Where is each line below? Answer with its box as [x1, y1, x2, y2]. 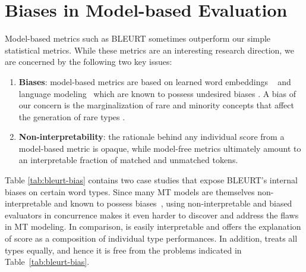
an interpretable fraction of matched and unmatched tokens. [18, 154, 238, 166]
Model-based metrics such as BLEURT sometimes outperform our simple [5, 32, 271, 45]
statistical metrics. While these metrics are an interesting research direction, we [5, 43, 294, 56]
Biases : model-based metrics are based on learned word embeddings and [18, 75, 291, 87]
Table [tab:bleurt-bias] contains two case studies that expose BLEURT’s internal [5, 174, 298, 186]
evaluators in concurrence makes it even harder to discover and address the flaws [5, 208, 299, 221]
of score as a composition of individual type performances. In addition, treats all [5, 232, 298, 245]
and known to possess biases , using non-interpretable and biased [53, 197, 292, 210]
